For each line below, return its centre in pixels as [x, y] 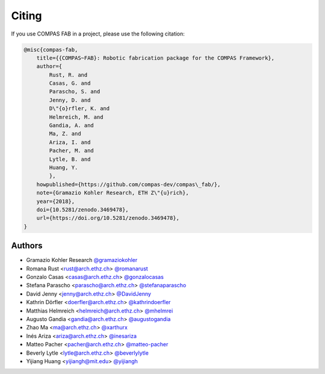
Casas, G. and [70, 83]
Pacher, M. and [72, 151]
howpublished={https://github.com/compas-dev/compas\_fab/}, [128, 184]
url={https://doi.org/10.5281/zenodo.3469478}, [108, 218]
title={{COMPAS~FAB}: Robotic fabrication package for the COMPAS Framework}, [156, 58]
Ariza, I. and [70, 142]
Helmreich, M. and [76, 117]
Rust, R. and [68, 75]
